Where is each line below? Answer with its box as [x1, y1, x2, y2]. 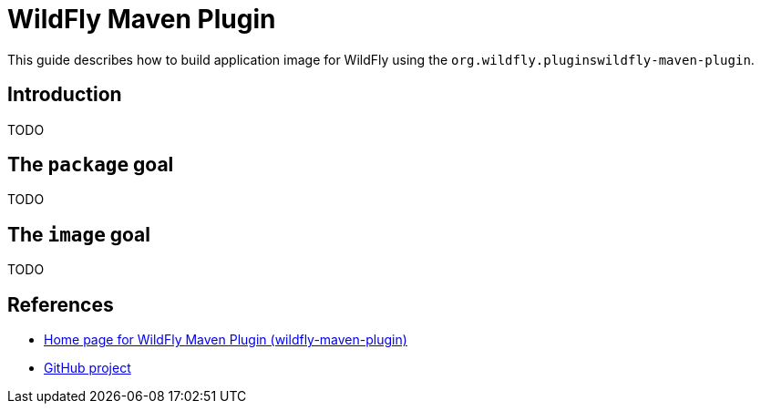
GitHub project [44, 360, 131, 376]
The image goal [7, 222, 151, 246]
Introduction [7, 83, 122, 107]
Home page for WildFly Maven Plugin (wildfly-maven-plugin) [44, 332, 407, 348]
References [7, 293, 114, 316]
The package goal [7, 153, 174, 177]
